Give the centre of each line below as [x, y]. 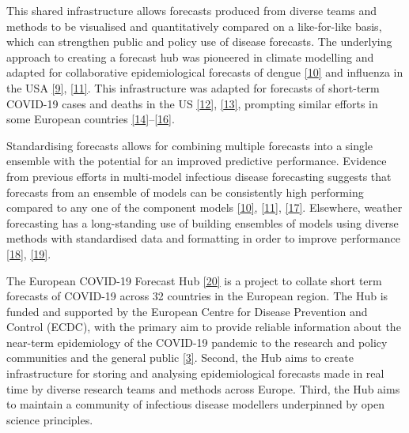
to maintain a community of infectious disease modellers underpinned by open [195, 404]
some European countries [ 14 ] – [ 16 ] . [91, 119]
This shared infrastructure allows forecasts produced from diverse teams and [191, 10]
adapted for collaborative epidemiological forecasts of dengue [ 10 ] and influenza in [205, 72]
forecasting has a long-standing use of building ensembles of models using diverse [203, 222]
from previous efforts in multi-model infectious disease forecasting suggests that [199, 176]
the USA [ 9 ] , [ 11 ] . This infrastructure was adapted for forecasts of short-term [193, 87]
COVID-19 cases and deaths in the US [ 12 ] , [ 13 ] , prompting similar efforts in [192, 103]
